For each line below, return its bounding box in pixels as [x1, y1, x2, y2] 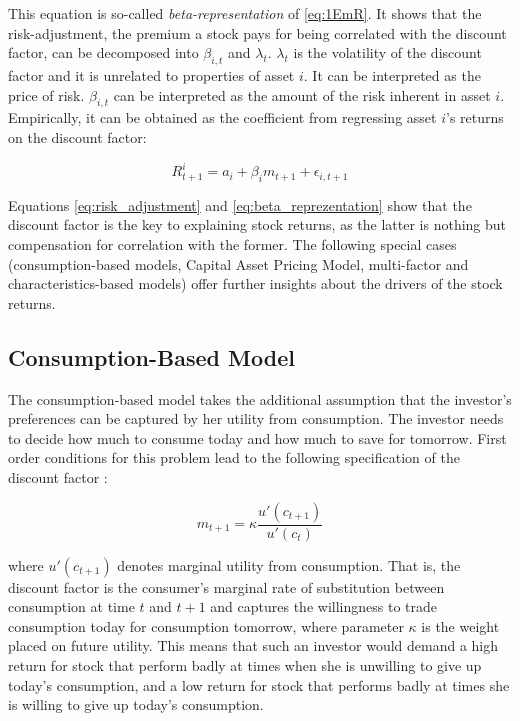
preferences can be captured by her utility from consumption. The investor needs [8, 408, 504, 429]
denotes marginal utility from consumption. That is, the [117, 554, 461, 575]
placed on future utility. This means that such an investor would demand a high [8, 635, 499, 656]
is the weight [421, 615, 500, 636]
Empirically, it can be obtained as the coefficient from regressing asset [8, 107, 437, 128]
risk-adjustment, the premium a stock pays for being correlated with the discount [8, 22, 507, 43]
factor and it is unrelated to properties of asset [8, 64, 295, 85]
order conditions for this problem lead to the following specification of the [8, 447, 460, 468]
